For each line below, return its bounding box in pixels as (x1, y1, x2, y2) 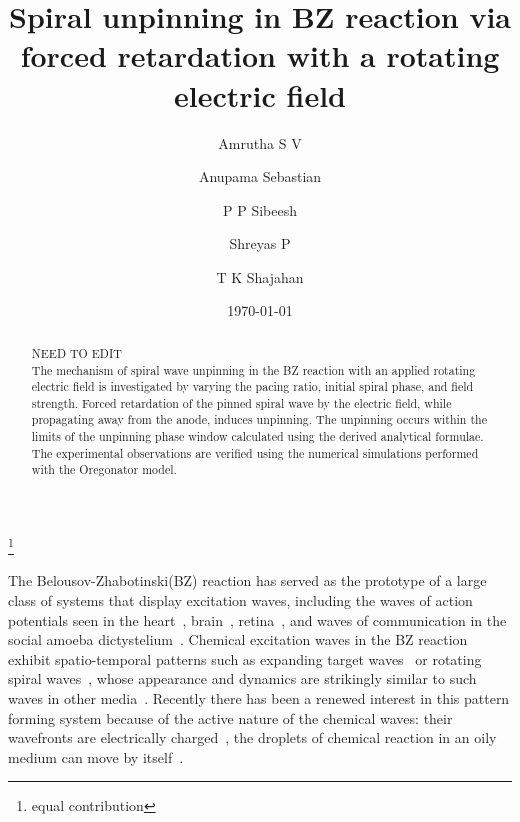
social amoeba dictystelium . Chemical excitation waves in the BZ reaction (8, 629, 468, 650)
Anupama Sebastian (198, 166, 322, 187)
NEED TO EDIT (31, 344, 122, 361)
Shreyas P (229, 233, 291, 254)
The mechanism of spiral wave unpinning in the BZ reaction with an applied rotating (31, 361, 476, 378)
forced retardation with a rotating (20, 35, 500, 76)
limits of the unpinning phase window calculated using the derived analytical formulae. (31, 428, 484, 445)
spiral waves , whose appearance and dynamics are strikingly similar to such (8, 668, 477, 689)
